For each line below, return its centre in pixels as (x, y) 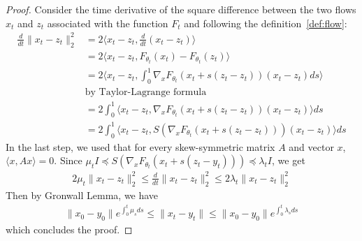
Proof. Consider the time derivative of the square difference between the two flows (181, 9)
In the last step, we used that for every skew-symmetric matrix (140, 146)
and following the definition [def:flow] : (266, 23)
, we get (289, 160)
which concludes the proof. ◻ (69, 229)
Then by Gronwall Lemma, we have (82, 195)
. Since (68, 160)
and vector (311, 146)
